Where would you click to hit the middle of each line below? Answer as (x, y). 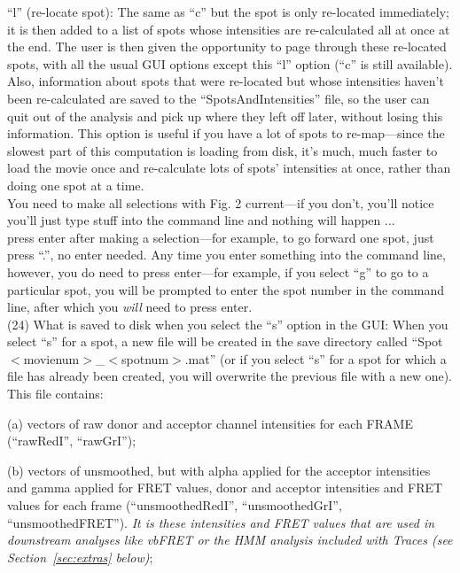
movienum (51, 358)
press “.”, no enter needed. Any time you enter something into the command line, (226, 255)
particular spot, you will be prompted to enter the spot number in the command (226, 289)
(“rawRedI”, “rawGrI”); (72, 441)
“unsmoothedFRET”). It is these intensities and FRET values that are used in (221, 522)
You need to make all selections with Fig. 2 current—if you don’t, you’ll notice (221, 202)
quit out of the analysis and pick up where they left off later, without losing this (225, 116)
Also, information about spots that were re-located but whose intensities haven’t (226, 81)
